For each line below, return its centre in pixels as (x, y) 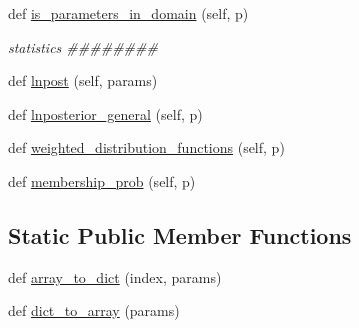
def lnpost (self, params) (83, 80)
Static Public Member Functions (180, 234)
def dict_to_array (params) (94, 310)
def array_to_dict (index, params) (115, 276)
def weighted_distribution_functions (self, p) (146, 147)
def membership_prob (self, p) (102, 180)
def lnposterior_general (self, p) (105, 113)
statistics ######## (83, 46)
